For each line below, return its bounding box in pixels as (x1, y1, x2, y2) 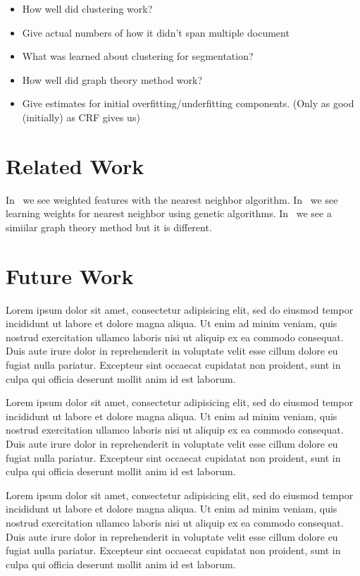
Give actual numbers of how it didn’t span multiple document (22, 25, 290, 39)
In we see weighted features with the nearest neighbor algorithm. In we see (6, 192, 338, 207)
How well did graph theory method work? (22, 72, 203, 87)
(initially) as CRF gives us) (22, 109, 140, 124)
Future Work (6, 261, 134, 290)
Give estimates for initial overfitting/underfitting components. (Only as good (22, 96, 354, 111)
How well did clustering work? (22, 1, 153, 16)
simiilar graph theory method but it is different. (6, 219, 212, 234)
